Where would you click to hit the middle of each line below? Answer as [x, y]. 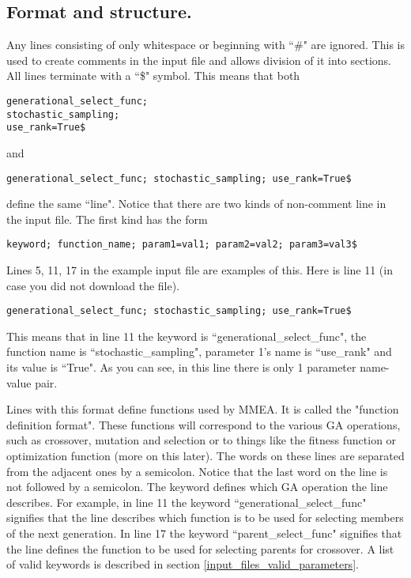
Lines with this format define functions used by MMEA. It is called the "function [203, 409]
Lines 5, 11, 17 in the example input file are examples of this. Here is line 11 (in [200, 270]
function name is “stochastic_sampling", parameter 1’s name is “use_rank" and [199, 351]
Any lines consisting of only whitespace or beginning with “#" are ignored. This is [205, 45]
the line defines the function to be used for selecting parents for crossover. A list [200, 548]
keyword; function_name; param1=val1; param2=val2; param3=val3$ [182, 245]
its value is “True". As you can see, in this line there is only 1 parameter [181, 367]
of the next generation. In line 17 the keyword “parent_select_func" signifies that [204, 533]
